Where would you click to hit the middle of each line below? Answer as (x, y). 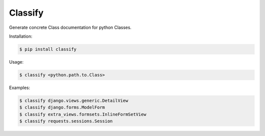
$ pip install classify (48, 49)
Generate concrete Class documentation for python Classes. (70, 27)
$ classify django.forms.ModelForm (62, 107)
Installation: (21, 36)
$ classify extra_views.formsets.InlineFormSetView (83, 114)
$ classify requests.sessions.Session (66, 121)
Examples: (20, 88)
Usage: (16, 62)
